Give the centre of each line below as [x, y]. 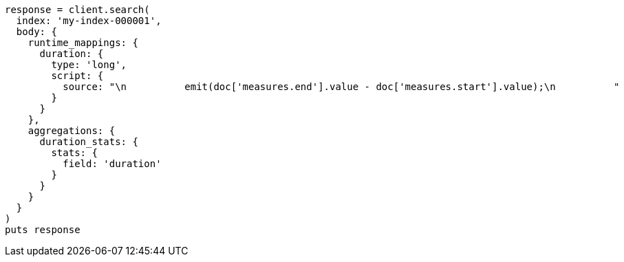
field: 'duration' [112, 164]
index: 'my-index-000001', [89, 21]
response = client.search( [77, 10]
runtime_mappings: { [83, 43]
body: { [36, 32]
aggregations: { [72, 131]
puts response [43, 230]
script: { [77, 76]
